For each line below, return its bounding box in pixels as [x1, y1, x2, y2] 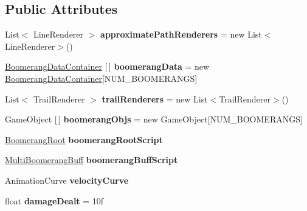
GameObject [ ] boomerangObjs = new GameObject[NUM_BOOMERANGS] [5, 113, 303, 126]
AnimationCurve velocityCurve [5, 173, 129, 186]
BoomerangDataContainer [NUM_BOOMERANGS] [5, 72, 198, 84]
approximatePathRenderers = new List [100, 28, 262, 41]
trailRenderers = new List [102, 92, 208, 105]
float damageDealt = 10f [5, 194, 104, 207]
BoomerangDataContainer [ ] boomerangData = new [5, 60, 210, 73]
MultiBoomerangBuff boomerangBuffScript [5, 153, 178, 166]
